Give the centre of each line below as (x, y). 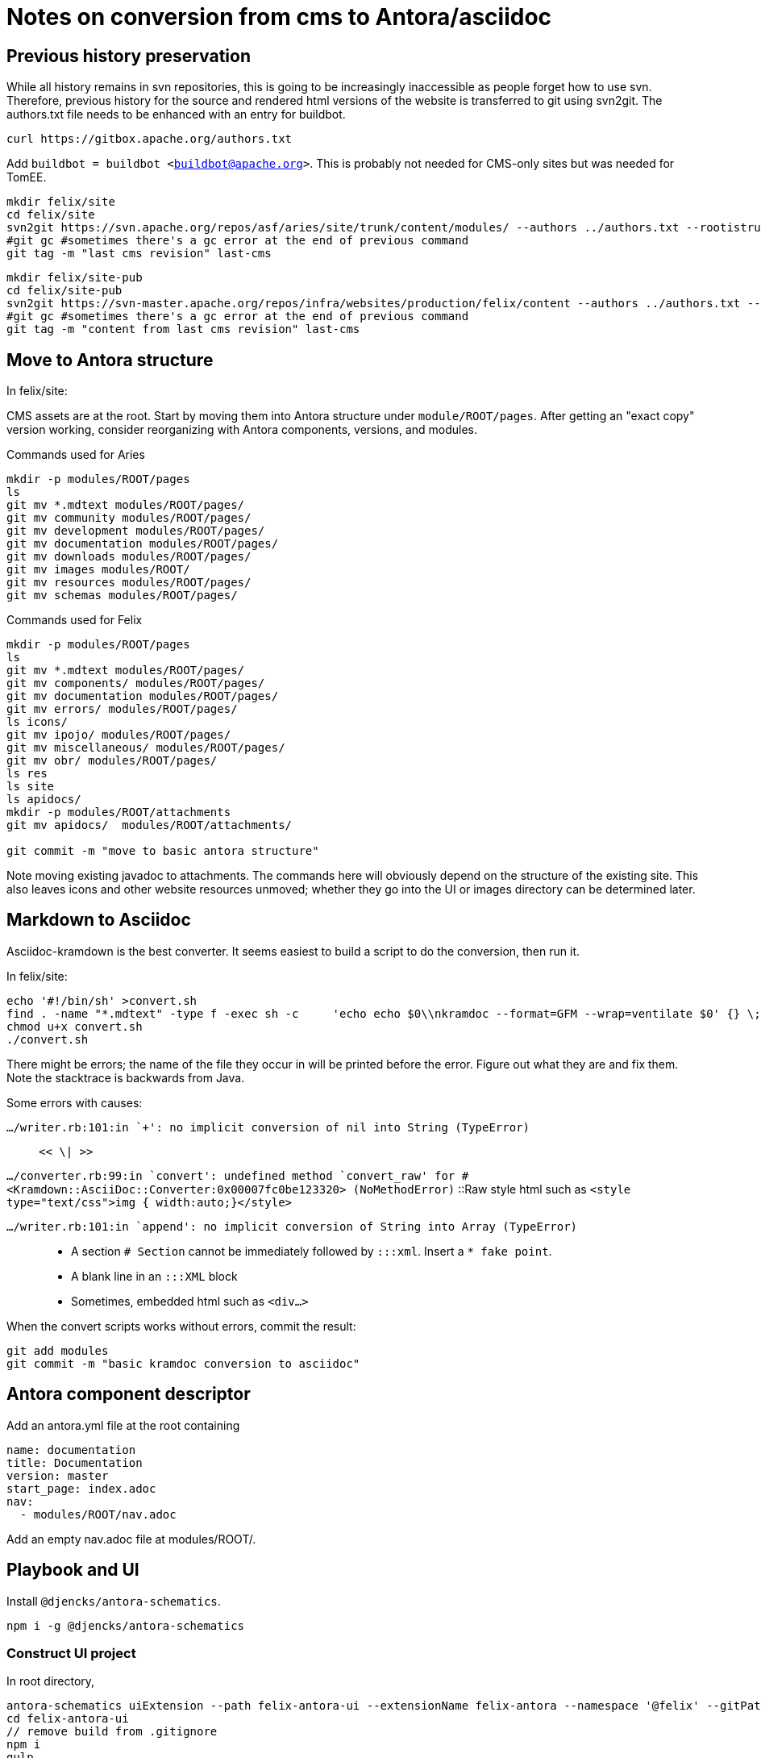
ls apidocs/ (44, 800)
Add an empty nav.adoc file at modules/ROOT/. (131, 1539)
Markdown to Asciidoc (99, 920)
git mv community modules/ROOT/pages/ (129, 518)
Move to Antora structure (110, 360)
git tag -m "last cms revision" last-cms (139, 254)
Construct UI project (71, 1653)
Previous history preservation (129, 56)
